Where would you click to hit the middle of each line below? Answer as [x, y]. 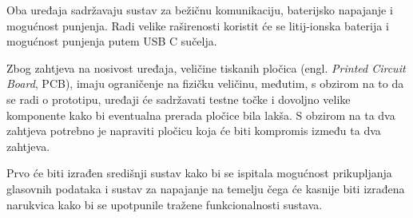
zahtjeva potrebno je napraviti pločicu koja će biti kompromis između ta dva [194, 131]
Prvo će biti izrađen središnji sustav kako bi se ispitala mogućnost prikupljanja [199, 173]
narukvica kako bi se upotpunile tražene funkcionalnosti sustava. [165, 204]
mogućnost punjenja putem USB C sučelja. [112, 41]
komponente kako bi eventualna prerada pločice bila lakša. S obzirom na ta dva [201, 115]
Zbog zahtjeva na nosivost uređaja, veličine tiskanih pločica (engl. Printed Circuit [206, 67]
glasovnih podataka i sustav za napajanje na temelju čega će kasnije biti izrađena [206, 188]
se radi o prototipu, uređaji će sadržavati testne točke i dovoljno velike [179, 99]
